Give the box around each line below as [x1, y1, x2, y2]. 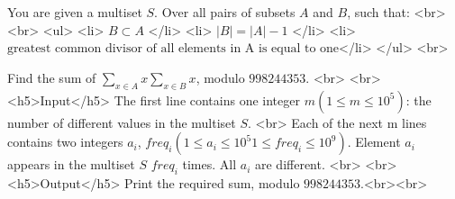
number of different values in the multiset [7, 113, 236, 131]
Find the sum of [7, 68, 96, 86]
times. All [182, 155, 237, 174]
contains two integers [7, 132, 123, 151]
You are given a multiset [7, 3, 142, 21]
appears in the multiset [7, 155, 135, 174]
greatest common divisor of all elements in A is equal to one [7, 42, 340, 56]
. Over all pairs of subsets [154, 3, 296, 21]
